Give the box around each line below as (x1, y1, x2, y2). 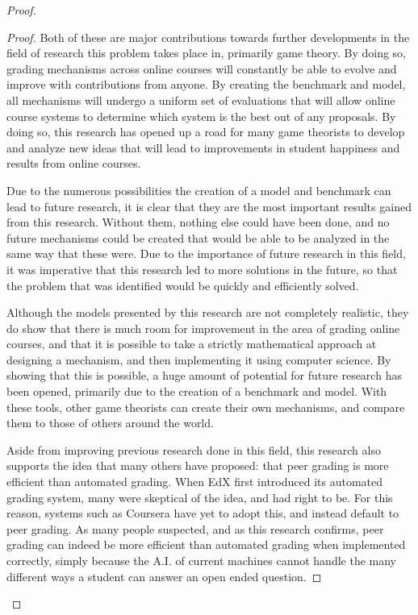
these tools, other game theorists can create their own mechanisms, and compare (6, 398, 405, 415)
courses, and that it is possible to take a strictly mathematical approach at (6, 335, 377, 352)
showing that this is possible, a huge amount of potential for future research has (6, 367, 402, 384)
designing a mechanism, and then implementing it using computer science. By (6, 351, 391, 368)
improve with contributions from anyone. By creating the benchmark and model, (6, 76, 406, 93)
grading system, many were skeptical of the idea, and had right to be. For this (6, 488, 393, 505)
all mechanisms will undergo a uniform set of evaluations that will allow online (6, 91, 395, 108)
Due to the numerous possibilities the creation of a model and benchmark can (6, 181, 391, 198)
